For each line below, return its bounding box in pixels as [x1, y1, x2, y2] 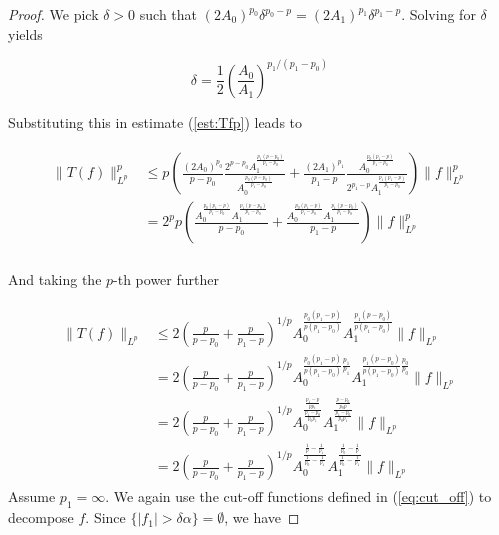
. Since [85, 507, 126, 528]
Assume [8, 486, 56, 507]
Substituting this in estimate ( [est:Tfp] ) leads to [8, 111, 303, 132]
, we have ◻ [224, 507, 300, 528]
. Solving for [401, 4, 476, 24]
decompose [8, 507, 74, 528]
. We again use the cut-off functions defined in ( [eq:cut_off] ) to [105, 486, 492, 507]
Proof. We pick [8, 4, 99, 24]
